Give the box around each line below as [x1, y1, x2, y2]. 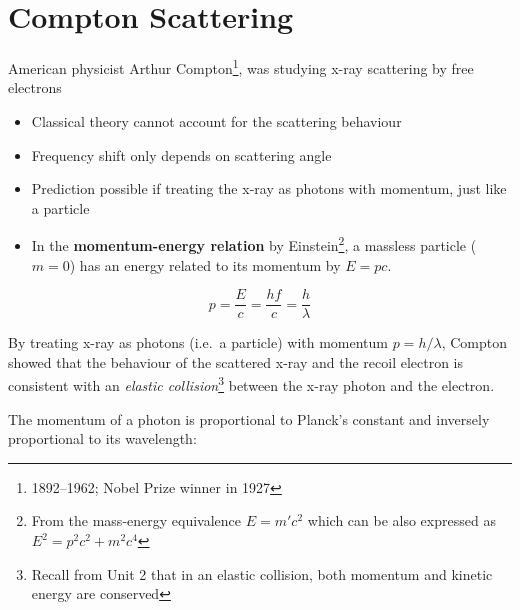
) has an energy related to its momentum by [69, 254, 341, 275]
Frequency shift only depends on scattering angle [31, 144, 332, 165]
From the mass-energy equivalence [31, 510, 242, 531]
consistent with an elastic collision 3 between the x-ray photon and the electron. [8, 372, 495, 396]
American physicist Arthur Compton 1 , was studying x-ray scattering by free [8, 55, 474, 78]
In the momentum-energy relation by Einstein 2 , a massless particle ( [31, 232, 477, 255]
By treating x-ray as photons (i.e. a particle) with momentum [8, 332, 389, 353]
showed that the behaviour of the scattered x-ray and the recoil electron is [8, 351, 464, 372]
